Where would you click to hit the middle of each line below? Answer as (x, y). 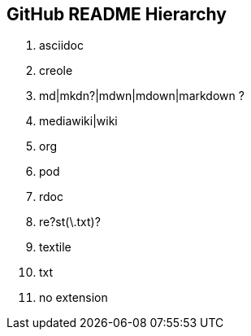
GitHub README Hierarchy (117, 14)
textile (55, 247)
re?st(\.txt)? (70, 222)
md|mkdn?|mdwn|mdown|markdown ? (142, 96)
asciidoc (61, 46)
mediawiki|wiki (78, 121)
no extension (74, 298)
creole (56, 71)
